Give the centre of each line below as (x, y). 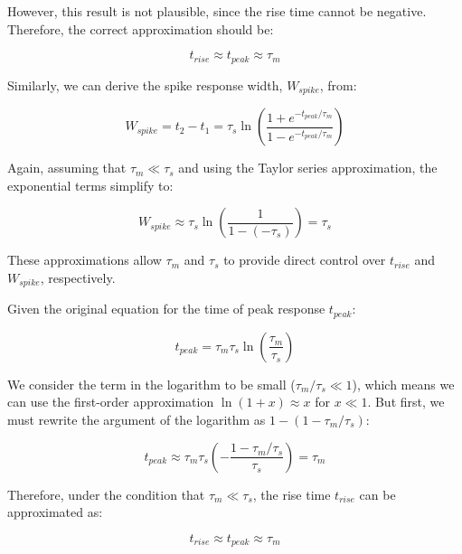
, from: (338, 85)
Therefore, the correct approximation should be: (141, 28)
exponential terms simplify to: (90, 185)
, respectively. (78, 277)
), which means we (403, 384)
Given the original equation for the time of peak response (166, 309)
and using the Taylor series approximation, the (308, 168)
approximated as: (55, 512)
